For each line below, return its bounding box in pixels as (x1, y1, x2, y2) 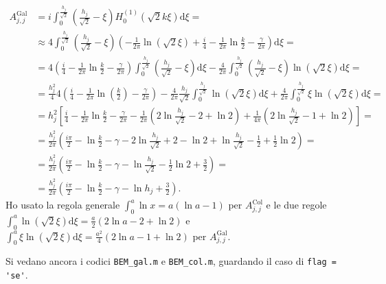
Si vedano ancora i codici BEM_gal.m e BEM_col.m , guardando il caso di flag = (5, 254, 337, 268)
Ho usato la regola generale (5, 198, 120, 212)
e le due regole (266, 198, 327, 212)
